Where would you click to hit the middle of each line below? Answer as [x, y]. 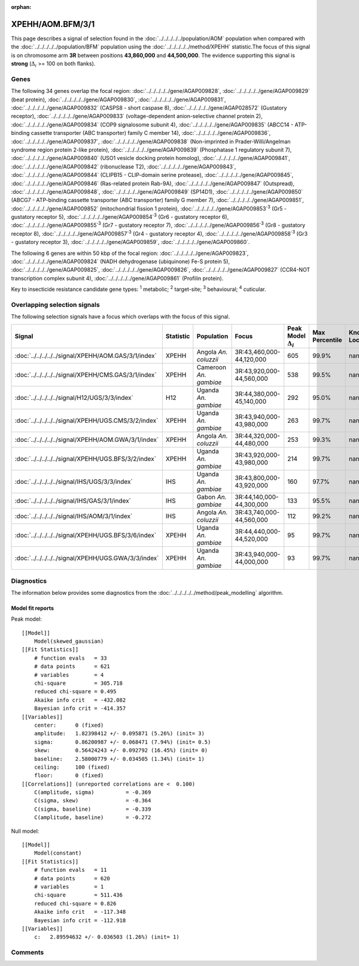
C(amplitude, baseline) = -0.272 [92, 818]
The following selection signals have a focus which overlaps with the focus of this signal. [121, 317]
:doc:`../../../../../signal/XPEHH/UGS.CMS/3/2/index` [86, 421]
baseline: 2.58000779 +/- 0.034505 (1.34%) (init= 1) [119, 759]
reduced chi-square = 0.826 [75, 903]
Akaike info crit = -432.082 [80, 700]
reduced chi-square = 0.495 [75, 692]
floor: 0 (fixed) [69, 776]
